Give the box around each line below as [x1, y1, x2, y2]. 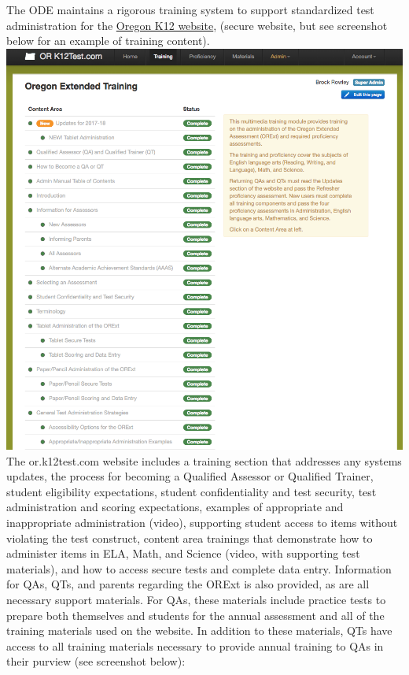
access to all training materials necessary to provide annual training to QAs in [6, 637, 384, 654]
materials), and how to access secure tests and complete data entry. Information [6, 560, 392, 577]
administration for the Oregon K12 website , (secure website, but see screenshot [6, 17, 388, 33]
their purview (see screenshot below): [6, 653, 186, 669]
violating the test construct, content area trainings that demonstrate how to [6, 529, 373, 546]
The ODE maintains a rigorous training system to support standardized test [6, 2, 374, 17]
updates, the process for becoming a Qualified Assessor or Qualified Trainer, [6, 468, 374, 484]
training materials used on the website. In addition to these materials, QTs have [6, 622, 392, 639]
